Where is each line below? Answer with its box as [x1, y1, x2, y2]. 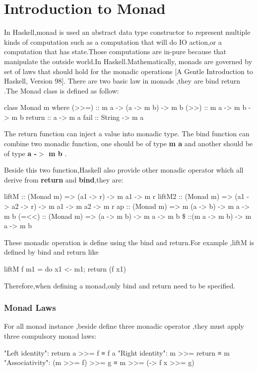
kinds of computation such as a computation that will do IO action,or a [4, 36, 222, 47]
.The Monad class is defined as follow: [4, 85, 119, 95]
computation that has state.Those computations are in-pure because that [4, 46, 227, 57]
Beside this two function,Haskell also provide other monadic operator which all [4, 165, 244, 175]
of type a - [4, 148, 37, 158]
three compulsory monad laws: [4, 331, 97, 341]
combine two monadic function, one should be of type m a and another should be [4, 138, 253, 149]
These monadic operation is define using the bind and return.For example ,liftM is [4, 237, 254, 247]
